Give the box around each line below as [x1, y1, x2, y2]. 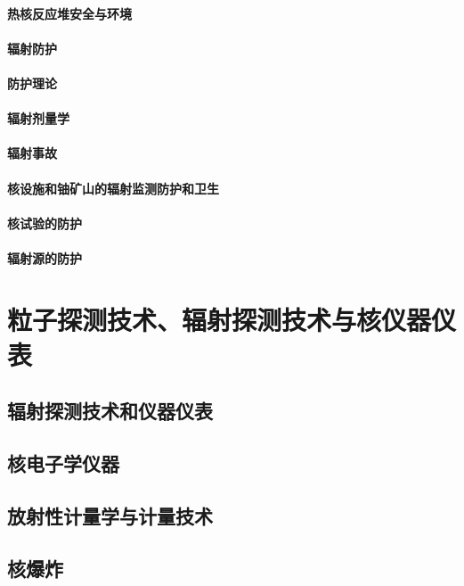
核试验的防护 [7, 213, 82, 232]
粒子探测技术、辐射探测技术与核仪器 [7, 301, 432, 337]
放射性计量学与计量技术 [7, 502, 213, 530]
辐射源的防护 [7, 248, 82, 267]
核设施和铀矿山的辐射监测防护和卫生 [7, 178, 219, 197]
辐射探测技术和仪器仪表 [7, 397, 213, 425]
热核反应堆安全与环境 [7, 4, 132, 22]
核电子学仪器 [7, 450, 119, 477]
